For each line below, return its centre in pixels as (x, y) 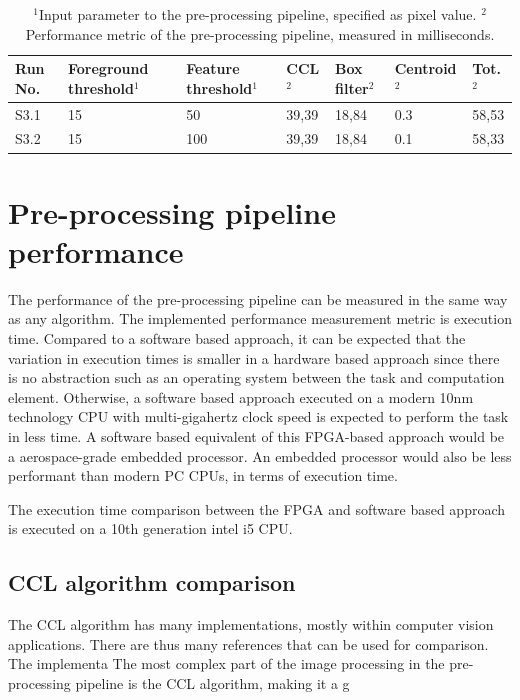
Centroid (425, 68)
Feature (213, 68)
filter (352, 87)
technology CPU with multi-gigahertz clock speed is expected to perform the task (258, 416)
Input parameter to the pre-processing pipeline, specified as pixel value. (257, 14)
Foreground (108, 68)
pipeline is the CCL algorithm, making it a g (212, 682)
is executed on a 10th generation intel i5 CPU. (150, 528)
